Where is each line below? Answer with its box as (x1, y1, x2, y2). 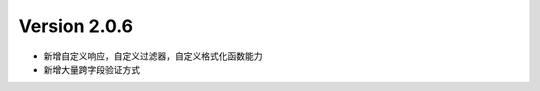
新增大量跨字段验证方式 (43, 63, 140, 75)
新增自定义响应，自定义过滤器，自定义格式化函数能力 (43, 50, 263, 62)
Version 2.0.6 (18, 15, 134, 37)
